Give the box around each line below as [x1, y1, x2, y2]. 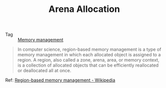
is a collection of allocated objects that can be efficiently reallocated [17, 62, 159, 68]
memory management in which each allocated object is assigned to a [17, 52, 161, 58]
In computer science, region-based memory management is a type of [17, 46, 161, 53]
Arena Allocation [48, 3, 120, 15]
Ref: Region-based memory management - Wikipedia [5, 77, 115, 83]
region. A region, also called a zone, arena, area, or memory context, [17, 57, 159, 63]
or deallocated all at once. [17, 68, 72, 74]
